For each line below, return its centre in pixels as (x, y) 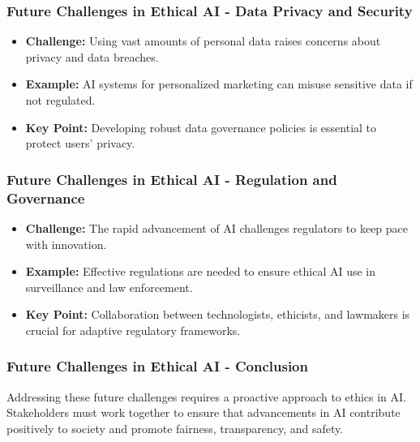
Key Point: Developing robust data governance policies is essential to (201, 127)
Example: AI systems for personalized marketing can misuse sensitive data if (219, 84)
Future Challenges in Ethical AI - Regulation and (172, 179)
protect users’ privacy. (80, 143)
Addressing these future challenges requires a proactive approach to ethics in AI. (207, 396)
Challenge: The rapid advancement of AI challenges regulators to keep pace (217, 227)
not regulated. (60, 100)
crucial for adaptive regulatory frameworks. (133, 330)
